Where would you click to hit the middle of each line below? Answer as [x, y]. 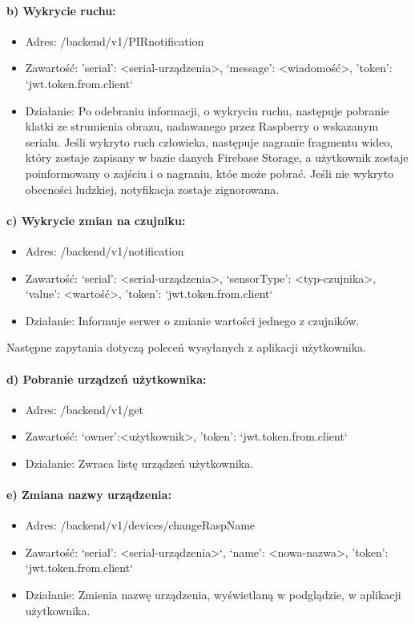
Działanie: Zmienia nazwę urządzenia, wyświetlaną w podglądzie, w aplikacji [213, 595]
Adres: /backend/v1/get [84, 409]
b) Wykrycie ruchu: [61, 10]
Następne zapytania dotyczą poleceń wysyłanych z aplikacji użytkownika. [186, 347]
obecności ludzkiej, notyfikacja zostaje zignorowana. [152, 189]
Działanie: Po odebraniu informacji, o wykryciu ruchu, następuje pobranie [207, 110]
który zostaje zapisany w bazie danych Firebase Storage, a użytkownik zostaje [217, 157]
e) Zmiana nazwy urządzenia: [89, 495]
